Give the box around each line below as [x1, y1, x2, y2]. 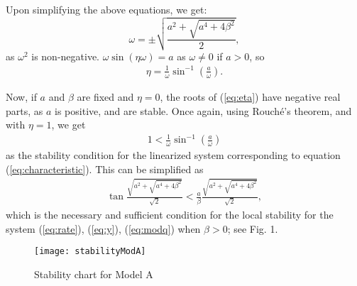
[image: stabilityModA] [34, 246, 146, 257]
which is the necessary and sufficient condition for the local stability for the [6, 207, 334, 221]
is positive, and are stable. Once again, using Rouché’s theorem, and [55, 103, 352, 118]
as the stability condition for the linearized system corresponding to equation [6, 148, 341, 163]
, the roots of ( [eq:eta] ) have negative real [160, 89, 341, 104]
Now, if [6, 89, 37, 104]
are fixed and [77, 89, 134, 104]
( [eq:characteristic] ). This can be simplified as [6, 161, 204, 176]
